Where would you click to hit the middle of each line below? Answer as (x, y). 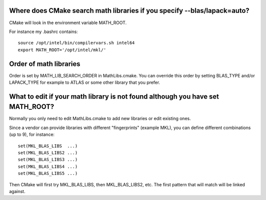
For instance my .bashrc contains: (44, 32)
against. (17, 191)
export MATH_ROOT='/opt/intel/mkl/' (62, 50)
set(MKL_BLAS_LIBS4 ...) (48, 167)
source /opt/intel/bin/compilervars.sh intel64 (76, 43)
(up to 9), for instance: (32, 134)
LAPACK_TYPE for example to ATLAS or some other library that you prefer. (84, 82)
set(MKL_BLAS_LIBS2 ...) (48, 153)
